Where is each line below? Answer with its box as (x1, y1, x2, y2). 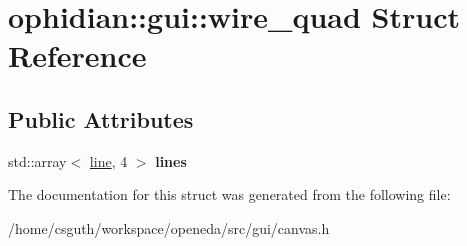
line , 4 (89, 150, 128, 171)
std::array (8, 150, 67, 171)
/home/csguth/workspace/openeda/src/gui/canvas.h (8, 217, 330, 238)
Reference (8, 35, 147, 76)
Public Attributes (8, 103, 194, 134)
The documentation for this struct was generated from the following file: (8, 184, 451, 205)
